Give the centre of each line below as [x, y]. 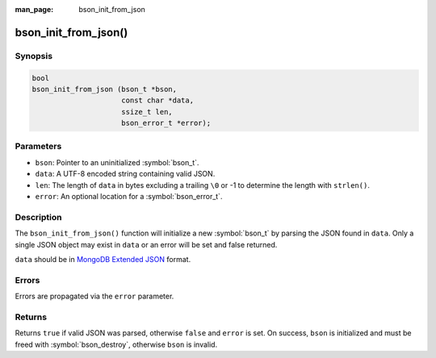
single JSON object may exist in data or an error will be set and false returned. [146, 244]
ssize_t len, [147, 112]
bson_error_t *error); [166, 123]
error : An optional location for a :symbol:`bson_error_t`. [129, 197]
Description [38, 217]
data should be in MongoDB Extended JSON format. [103, 259]
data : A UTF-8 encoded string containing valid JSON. [125, 174]
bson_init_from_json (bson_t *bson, [105, 89]
